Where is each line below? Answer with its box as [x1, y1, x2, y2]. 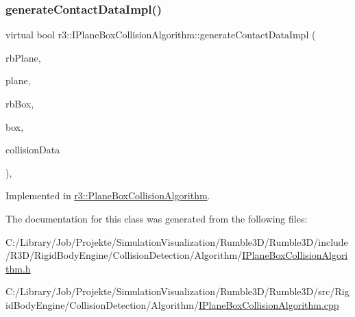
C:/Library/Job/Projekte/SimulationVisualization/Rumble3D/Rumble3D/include [5, 234, 348, 249]
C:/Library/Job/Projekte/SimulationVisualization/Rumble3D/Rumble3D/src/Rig [5, 284, 350, 299]
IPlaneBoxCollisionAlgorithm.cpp [198, 297, 339, 312]
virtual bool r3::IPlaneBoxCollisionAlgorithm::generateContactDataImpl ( [5, 27, 316, 42]
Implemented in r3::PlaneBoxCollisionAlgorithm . [5, 188, 210, 203]
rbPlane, [5, 50, 41, 64]
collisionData [5, 142, 60, 157]
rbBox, [5, 97, 34, 110]
